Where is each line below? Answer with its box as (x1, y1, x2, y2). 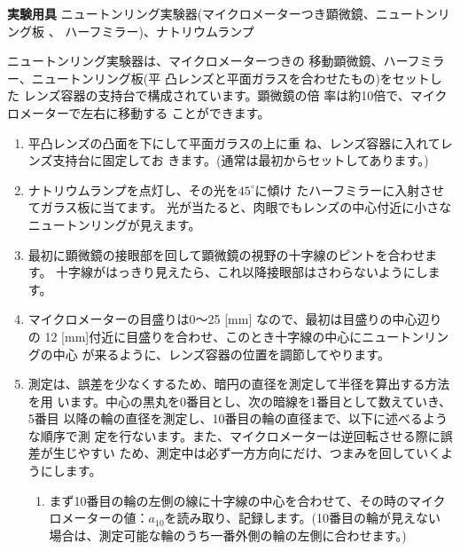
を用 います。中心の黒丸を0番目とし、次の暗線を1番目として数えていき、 (27, 391, 451, 410)
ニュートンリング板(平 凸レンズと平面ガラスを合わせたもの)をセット (31, 68, 430, 87)
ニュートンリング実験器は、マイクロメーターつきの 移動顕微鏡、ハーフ (7, 51, 420, 70)
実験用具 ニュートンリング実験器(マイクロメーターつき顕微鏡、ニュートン (7, 4, 438, 22)
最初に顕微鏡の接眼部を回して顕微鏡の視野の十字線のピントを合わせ (27, 245, 425, 264)
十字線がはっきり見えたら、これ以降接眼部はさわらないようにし (56, 263, 428, 281)
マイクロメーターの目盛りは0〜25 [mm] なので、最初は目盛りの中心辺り (27, 310, 442, 328)
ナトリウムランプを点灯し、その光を (27, 180, 238, 199)
